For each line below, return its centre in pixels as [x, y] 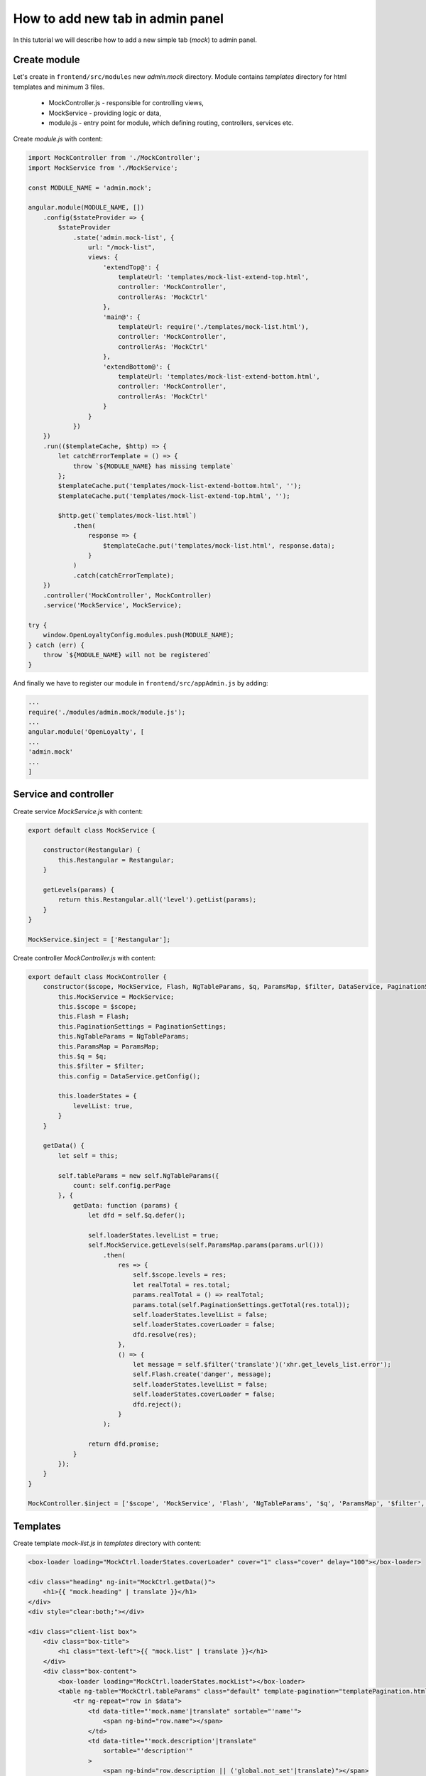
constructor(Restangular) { [92, 850]
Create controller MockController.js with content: [84, 958]
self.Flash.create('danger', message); [202, 1374]
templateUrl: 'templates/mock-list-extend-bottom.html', [219, 376]
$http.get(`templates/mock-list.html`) [127, 516]
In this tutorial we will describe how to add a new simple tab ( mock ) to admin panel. [135, 40]
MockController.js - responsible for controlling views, [126, 103]
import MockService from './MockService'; [103, 168]
